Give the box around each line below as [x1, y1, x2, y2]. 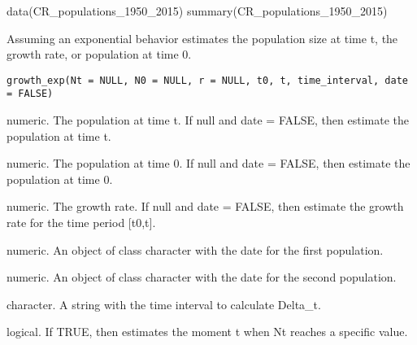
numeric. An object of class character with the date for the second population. [7, 269, 397, 286]
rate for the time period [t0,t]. [7, 214, 156, 231]
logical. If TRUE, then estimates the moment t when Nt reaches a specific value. [7, 323, 408, 340]
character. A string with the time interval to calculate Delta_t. [7, 295, 321, 312]
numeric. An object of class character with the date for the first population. [7, 241, 384, 258]
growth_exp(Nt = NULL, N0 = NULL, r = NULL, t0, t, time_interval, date [7, 74, 408, 86]
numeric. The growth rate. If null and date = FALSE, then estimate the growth [7, 198, 404, 215]
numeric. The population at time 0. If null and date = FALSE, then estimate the [7, 155, 410, 172]
